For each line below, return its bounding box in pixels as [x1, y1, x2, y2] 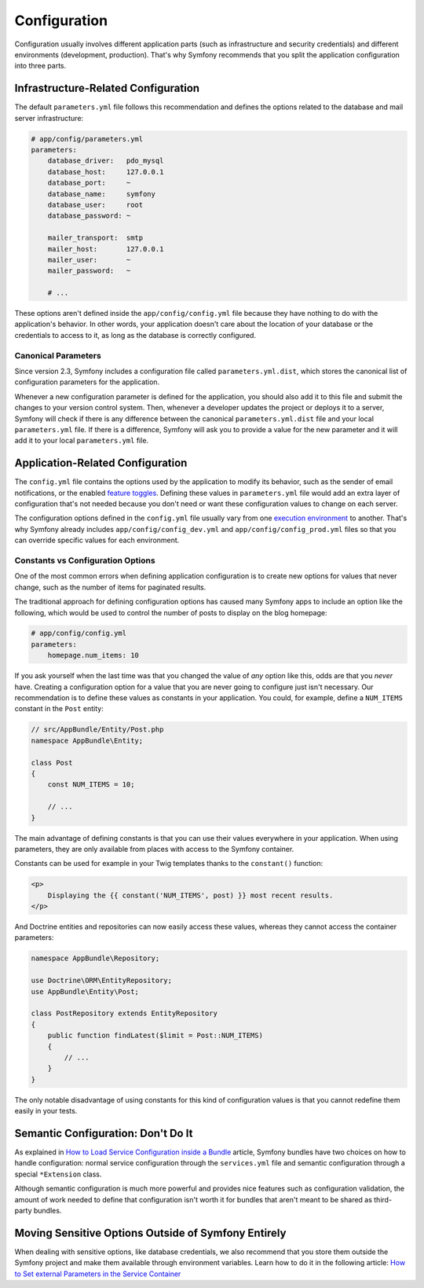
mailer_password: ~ [47, 266, 131, 275]
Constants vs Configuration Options [14, 555, 156, 566]
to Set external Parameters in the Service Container [14, 1269, 181, 1279]
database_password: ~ [47, 211, 131, 220]
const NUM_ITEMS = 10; [47, 780, 135, 789]
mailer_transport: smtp [47, 233, 144, 243]
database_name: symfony [47, 189, 156, 198]
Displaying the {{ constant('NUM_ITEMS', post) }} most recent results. [47, 890, 334, 900]
